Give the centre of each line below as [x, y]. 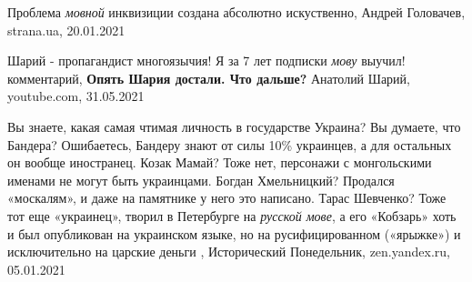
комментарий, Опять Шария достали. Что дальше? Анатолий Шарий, [209, 78]
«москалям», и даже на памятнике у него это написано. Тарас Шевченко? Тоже [227, 198]
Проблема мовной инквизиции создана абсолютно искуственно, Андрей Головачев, [236, 12]
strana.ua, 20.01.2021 [66, 30]
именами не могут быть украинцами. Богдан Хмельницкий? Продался [201, 180]
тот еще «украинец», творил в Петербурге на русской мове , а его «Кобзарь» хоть [232, 215]
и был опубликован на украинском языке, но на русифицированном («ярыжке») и [234, 233]
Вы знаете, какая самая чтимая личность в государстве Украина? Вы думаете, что [234, 126]
